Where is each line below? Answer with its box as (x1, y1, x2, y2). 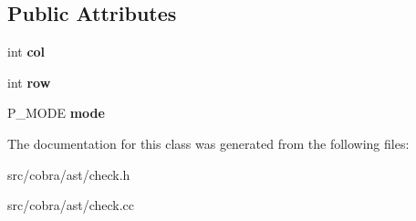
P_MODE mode (7, 103, 105, 122)
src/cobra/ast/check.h (7, 164, 130, 184)
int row (7, 72, 51, 91)
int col (7, 42, 46, 61)
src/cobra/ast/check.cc (7, 195, 135, 215)
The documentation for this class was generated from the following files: (7, 133, 410, 153)
